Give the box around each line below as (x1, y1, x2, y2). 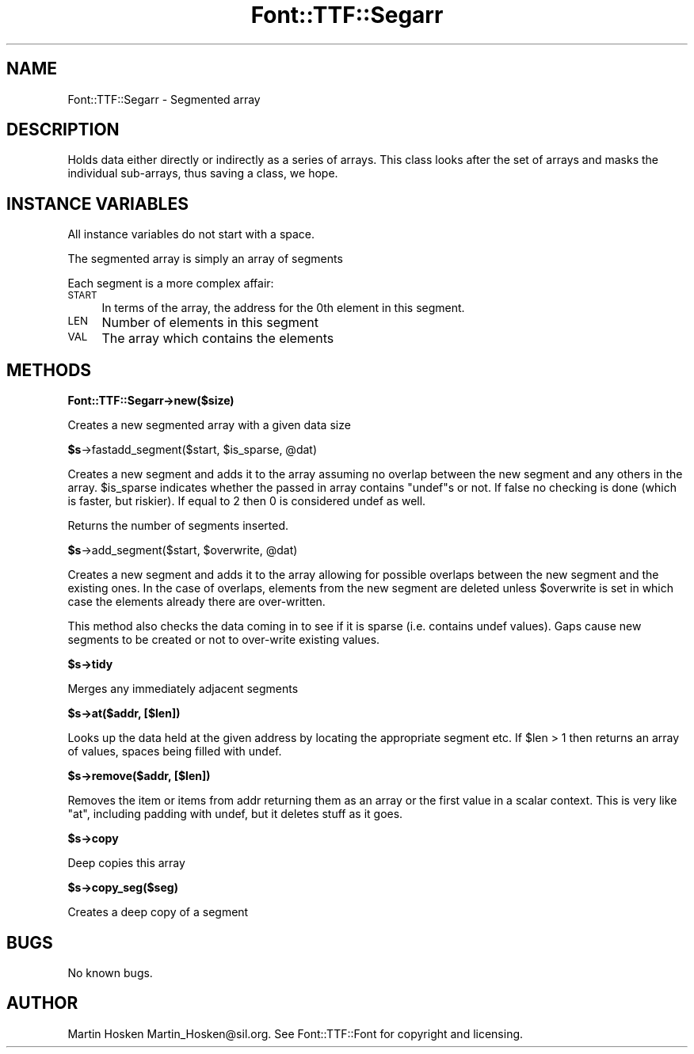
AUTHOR (6, 993, 78, 1014)
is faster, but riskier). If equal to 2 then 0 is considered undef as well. (67, 494, 426, 508)
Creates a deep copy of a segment (67, 905, 249, 919)
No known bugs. (67, 965, 153, 980)
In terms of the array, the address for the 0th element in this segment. (101, 301, 465, 315)
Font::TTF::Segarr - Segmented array (67, 92, 261, 106)
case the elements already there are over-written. (67, 595, 326, 609)
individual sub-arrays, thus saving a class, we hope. (67, 166, 338, 181)
